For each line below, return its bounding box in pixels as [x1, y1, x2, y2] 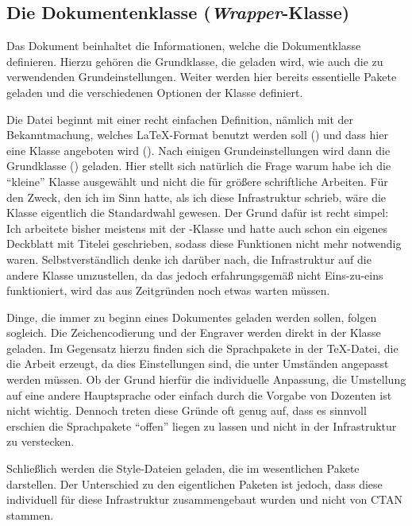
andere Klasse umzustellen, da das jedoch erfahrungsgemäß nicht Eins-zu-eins [6, 266, 383, 283]
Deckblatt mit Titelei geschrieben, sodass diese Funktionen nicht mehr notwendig [6, 235, 402, 252]
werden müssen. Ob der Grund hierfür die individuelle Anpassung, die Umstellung [6, 371, 406, 388]
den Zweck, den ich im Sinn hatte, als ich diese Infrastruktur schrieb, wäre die [6, 188, 387, 205]
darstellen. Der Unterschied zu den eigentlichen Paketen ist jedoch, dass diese [6, 475, 383, 492]
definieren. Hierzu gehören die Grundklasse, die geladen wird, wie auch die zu [6, 52, 383, 69]
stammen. [6, 506, 54, 523]
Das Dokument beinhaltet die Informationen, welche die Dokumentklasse [6, 37, 361, 54]
